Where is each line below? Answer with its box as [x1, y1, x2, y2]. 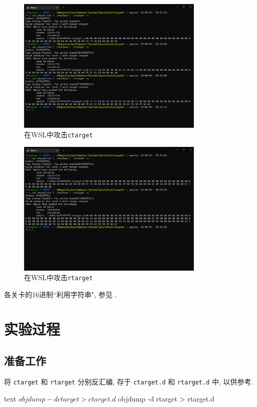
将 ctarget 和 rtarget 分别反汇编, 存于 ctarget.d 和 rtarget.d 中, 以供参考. [4, 376, 253, 387]
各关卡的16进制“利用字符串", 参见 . [4, 289, 117, 300]
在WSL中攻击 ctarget [24, 129, 93, 140]
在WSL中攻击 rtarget [24, 272, 93, 283]
